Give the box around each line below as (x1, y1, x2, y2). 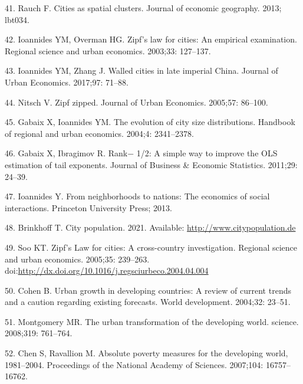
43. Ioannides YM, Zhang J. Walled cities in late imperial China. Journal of (5, 64, 278, 77)
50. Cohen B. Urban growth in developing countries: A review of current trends (5, 284, 291, 296)
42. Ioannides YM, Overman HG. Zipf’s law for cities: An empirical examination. (5, 33, 297, 45)
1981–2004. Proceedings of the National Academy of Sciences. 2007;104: (5, 358, 264, 370)
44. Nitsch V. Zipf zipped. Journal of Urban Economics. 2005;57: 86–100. (5, 96, 268, 108)
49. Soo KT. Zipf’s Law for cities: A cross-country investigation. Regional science (5, 241, 297, 253)
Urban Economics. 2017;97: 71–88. (5, 76, 129, 88)
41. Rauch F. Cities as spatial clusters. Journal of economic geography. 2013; (5, 2, 282, 14)
